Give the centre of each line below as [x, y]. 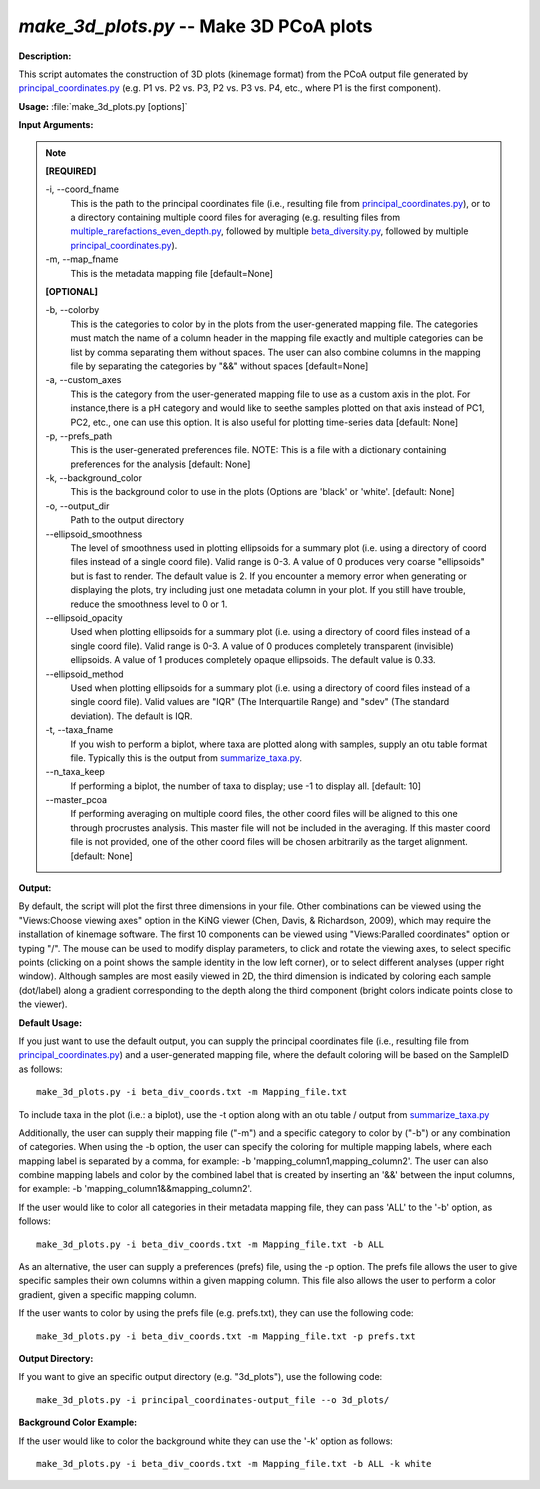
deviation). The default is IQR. [131, 716]
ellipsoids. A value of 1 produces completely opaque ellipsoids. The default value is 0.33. [253, 660]
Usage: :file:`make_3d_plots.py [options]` [103, 106]
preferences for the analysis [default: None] [160, 464]
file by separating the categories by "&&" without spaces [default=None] [219, 366]
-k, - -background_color [93, 478]
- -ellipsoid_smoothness [94, 534]
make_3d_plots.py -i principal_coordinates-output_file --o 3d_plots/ [213, 1399]
